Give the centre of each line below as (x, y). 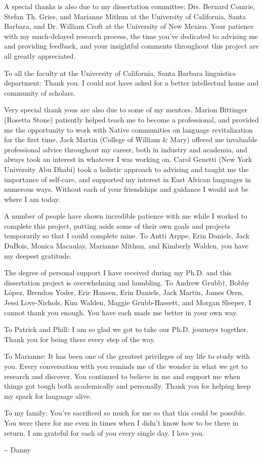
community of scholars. (40, 92)
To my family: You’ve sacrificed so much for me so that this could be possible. (125, 413)
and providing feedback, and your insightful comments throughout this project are (131, 46)
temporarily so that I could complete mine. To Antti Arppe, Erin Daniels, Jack (127, 236)
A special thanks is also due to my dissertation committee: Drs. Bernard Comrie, (130, 6)
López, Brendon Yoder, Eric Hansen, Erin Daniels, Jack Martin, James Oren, (124, 292)
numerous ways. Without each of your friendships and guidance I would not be (126, 189)
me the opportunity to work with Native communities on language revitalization (128, 129)
